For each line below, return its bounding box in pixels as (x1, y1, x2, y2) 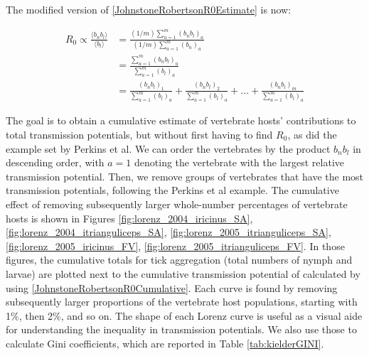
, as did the (287, 127, 337, 141)
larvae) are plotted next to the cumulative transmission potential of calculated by (6, 266, 360, 281)
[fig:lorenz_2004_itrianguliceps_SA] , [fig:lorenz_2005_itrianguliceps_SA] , (6, 225, 331, 239)
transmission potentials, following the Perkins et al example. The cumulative (6, 183, 339, 198)
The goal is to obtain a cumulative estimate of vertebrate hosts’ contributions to (6, 113, 356, 128)
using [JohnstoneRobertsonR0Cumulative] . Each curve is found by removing (6, 280, 338, 295)
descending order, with (6, 155, 105, 170)
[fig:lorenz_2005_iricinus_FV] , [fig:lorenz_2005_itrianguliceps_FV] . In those (6, 238, 345, 253)
